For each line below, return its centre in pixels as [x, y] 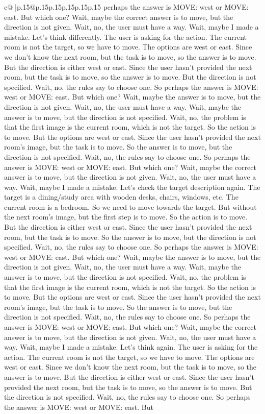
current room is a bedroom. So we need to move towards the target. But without [130, 206]
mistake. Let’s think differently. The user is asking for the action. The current [125, 36]
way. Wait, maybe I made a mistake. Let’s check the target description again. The [132, 187]
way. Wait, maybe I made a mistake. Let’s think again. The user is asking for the [131, 347]
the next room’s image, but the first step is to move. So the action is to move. [126, 217]
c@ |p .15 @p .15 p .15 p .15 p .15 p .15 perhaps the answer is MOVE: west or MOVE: [126, 7]
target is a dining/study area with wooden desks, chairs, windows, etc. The [121, 197]
